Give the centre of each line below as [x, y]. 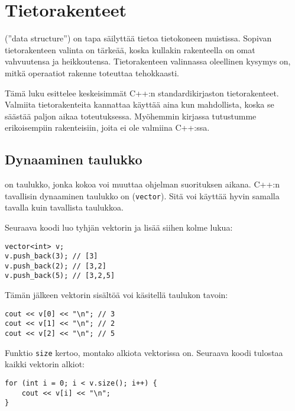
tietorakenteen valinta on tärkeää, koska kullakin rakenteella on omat [130, 49]
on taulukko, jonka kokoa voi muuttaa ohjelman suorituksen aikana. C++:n [142, 184]
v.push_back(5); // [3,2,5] [60, 276]
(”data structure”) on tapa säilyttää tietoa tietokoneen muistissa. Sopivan [138, 38]
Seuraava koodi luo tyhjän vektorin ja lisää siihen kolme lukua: [119, 227]
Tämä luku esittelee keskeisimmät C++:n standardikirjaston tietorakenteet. [142, 93]
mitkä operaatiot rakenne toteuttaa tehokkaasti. [92, 72]
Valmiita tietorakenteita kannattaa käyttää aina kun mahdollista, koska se [140, 104]
